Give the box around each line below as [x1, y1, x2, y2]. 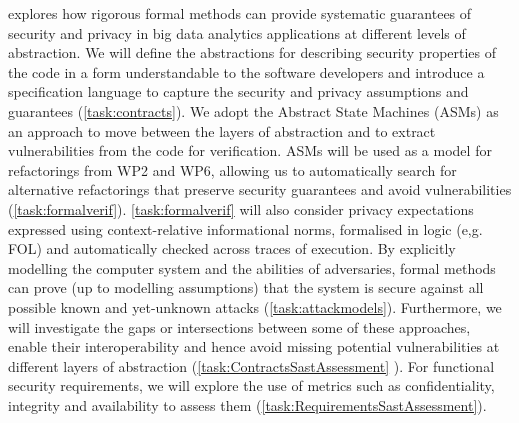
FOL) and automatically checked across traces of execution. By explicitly [8, 238, 456, 259]
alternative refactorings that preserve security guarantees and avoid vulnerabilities [8, 179, 512, 200]
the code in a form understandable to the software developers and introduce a [8, 61, 485, 82]
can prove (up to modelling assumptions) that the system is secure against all [8, 277, 484, 298]
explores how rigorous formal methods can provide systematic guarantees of [8, 3, 472, 23]
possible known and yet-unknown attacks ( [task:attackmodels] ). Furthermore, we [8, 296, 502, 317]
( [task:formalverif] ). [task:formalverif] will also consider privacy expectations [8, 198, 474, 219]
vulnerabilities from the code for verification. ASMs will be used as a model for [8, 140, 492, 161]
